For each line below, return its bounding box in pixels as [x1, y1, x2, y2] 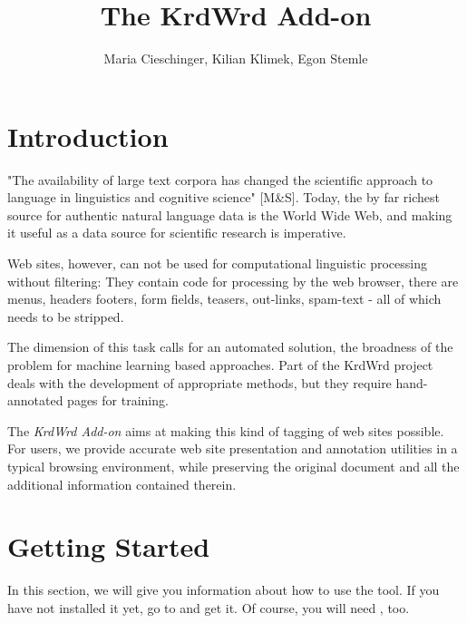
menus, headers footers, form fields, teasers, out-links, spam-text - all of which [7, 289, 442, 308]
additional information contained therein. [7, 474, 237, 493]
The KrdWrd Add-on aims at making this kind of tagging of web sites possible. [7, 421, 444, 440]
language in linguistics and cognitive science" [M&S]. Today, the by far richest [7, 188, 440, 207]
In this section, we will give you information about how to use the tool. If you [7, 580, 440, 599]
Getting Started [7, 528, 210, 565]
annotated [7, 391, 63, 410]
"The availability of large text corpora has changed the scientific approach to [7, 170, 433, 189]
